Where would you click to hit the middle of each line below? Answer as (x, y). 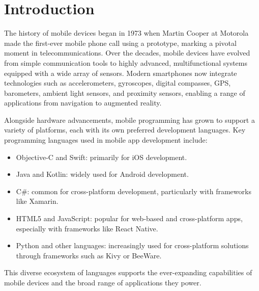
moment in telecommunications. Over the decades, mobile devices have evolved (127, 53)
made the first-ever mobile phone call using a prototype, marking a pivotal (120, 43)
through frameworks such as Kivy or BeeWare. (89, 255)
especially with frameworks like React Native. (87, 228)
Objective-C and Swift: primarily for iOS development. (102, 157)
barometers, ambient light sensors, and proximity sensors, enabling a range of (125, 92)
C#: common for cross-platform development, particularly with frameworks (134, 191)
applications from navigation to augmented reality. (83, 103)
